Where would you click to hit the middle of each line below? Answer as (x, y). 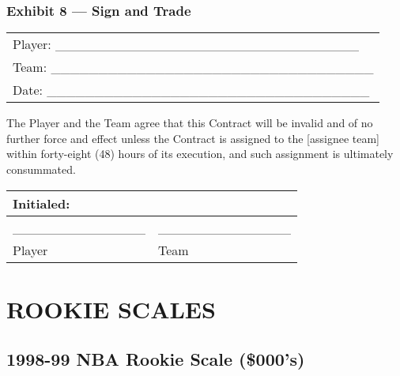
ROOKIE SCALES (111, 308)
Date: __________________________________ (191, 90)
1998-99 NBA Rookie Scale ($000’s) (156, 359)
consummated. (41, 169)
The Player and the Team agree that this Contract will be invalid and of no (190, 123)
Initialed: (42, 203)
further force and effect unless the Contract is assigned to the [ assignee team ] (193, 138)
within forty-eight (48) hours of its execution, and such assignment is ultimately (200, 154)
